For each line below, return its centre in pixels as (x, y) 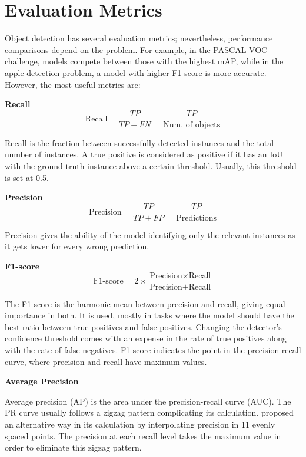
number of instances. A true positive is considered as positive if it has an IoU (144, 154)
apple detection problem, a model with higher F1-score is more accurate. (136, 72)
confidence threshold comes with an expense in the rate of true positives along (146, 338)
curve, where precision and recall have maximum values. (106, 361)
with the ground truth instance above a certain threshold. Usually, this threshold (151, 165)
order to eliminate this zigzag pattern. (73, 447)
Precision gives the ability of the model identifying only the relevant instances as (150, 234)
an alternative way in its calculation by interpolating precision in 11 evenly (140, 424)
